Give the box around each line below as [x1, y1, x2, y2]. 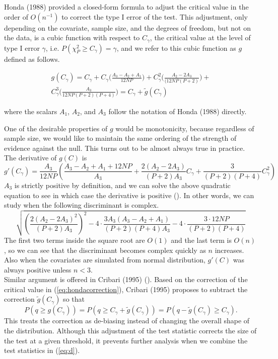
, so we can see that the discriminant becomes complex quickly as [4, 244, 206, 255]
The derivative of [4, 152, 57, 163]
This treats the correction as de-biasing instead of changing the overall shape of [4, 315, 250, 326]
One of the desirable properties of [4, 123, 108, 133]
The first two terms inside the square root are [4, 234, 145, 245]
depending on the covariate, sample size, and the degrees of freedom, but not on [4, 22, 251, 33]
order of [4, 11, 28, 22]
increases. [215, 244, 244, 255]
